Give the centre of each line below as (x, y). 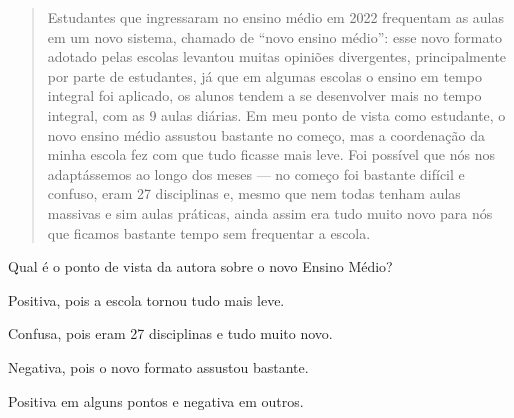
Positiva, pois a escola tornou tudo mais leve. (146, 299)
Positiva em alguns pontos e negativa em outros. (156, 400)
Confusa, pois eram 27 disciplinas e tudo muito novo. (170, 333)
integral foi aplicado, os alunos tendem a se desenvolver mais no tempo (264, 95)
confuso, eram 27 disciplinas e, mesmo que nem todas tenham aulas (254, 193)
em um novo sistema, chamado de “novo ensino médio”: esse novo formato (274, 36)
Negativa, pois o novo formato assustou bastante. (158, 366)
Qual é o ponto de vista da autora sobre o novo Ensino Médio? (200, 266)
